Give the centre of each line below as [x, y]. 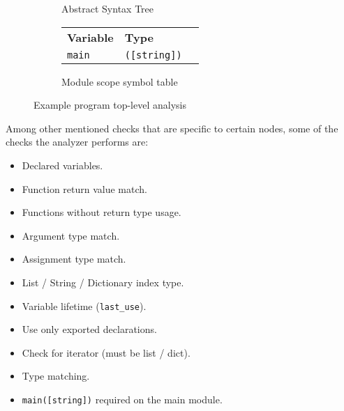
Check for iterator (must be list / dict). [106, 352]
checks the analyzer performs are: [77, 142]
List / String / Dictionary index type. [103, 282]
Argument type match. [71, 235]
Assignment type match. [74, 259]
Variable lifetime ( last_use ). [84, 305]
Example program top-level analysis [110, 105]
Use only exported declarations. [89, 329]
